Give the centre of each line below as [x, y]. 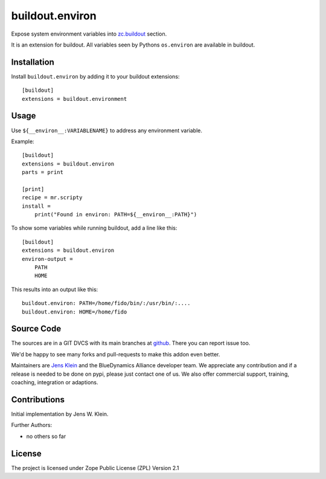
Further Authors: [32, 425]
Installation [33, 62]
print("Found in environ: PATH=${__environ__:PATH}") [116, 215]
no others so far [46, 436]
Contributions [38, 400]
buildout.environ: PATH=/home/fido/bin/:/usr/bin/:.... [106, 303]
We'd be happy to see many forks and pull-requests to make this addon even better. [116, 354]
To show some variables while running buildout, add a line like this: [94, 228]
